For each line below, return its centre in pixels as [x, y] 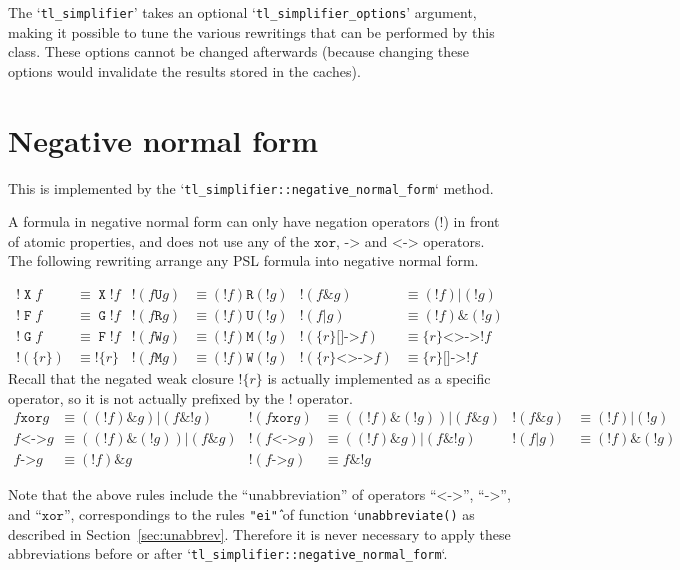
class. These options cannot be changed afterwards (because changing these [239, 51]
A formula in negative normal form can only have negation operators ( [224, 221]
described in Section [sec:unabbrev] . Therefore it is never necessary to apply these [259, 533]
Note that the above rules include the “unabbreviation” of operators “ [222, 494]
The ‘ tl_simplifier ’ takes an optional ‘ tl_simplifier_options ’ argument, [242, 12]
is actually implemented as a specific [379, 378]
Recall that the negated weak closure [121, 378]
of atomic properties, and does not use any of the [159, 240]
